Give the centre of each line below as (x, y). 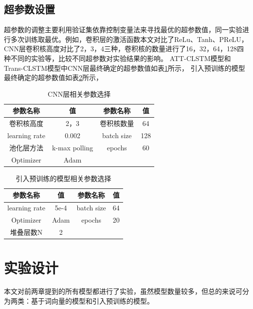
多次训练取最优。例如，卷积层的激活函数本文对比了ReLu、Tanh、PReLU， (129, 39)
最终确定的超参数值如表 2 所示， (53, 77)
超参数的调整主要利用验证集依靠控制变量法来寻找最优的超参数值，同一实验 (123, 30)
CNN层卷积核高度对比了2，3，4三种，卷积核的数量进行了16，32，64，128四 (124, 49)
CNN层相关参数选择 (79, 93)
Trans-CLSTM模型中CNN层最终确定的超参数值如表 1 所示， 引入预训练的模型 (125, 68)
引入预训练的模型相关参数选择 (63, 178)
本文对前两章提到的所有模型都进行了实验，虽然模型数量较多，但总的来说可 (123, 291)
